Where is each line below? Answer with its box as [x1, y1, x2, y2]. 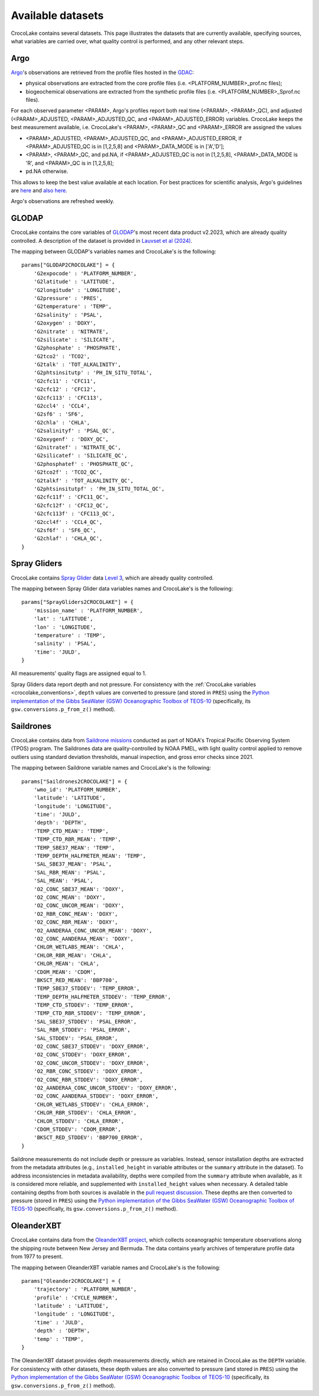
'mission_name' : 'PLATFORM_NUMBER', [33, 607, 143, 614]
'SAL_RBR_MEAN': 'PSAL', [33, 869, 106, 876]
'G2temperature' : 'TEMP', [33, 303, 112, 310]
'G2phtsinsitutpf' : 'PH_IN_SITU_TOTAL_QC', [33, 485, 165, 492]
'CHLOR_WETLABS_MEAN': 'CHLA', [33, 944, 125, 950]
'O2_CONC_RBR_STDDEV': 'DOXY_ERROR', [33, 1076, 143, 1083]
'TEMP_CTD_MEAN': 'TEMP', [33, 828, 109, 834]
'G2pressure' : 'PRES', [33, 295, 103, 301]
